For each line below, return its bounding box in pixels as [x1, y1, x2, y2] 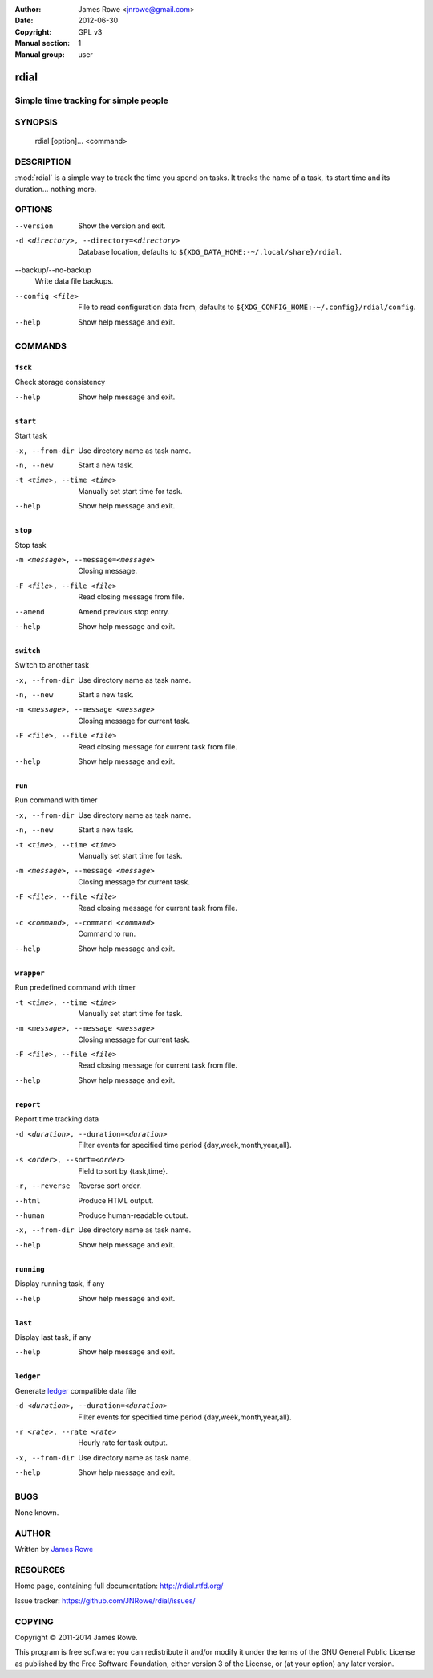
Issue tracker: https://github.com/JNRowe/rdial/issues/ [14, 1595, 196, 1606]
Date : [14, 16, 34, 26]
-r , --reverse [14, 1182, 71, 1190]
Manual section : [14, 39, 71, 48]
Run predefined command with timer [14, 982, 136, 992]
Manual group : [14, 49, 65, 59]
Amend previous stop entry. [78, 606, 170, 616]
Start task [14, 431, 47, 441]
